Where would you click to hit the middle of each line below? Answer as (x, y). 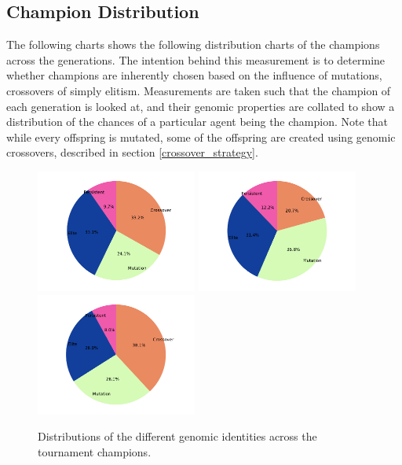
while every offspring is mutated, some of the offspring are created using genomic (201, 137)
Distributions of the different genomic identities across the (177, 436)
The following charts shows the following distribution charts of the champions (193, 44)
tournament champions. (95, 451)
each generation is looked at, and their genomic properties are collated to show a (201, 106)
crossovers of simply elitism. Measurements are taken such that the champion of (199, 90)
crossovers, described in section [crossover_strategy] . (132, 152)
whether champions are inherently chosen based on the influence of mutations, (194, 75)
